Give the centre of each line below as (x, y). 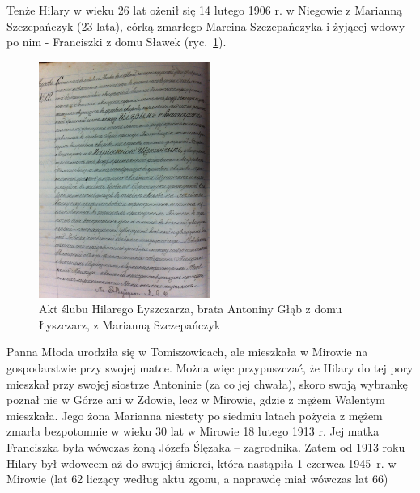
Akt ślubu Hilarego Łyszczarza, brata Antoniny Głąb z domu (191, 309)
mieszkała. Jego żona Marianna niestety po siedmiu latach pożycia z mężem (195, 415)
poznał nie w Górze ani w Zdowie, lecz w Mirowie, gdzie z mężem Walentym (196, 399)
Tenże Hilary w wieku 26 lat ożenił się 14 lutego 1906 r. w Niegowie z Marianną (205, 10)
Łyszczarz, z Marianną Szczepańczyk (130, 324)
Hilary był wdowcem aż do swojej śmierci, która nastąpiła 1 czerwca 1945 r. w (202, 463)
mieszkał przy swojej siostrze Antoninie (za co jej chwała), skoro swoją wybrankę (207, 383)
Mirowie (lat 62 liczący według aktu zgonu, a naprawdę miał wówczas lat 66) (197, 479)
